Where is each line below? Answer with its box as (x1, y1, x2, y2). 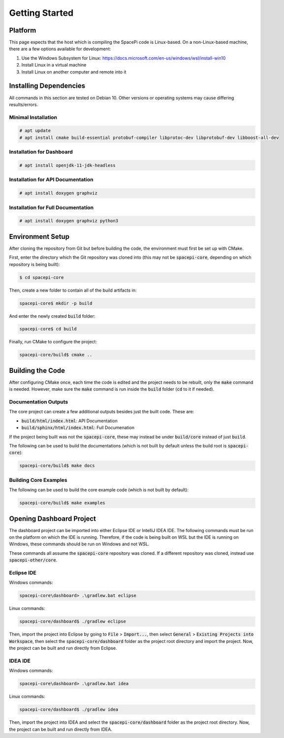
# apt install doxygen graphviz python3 (19, 218, 118, 224)
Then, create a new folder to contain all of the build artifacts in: (9, 287, 137, 293)
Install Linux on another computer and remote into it (21, 69, 126, 75)
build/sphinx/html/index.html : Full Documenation (21, 425, 135, 431)
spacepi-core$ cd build (19, 326, 77, 332)
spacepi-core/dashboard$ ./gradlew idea (19, 707, 118, 712)
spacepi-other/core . (9, 557, 58, 563)
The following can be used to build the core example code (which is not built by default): (9, 487, 189, 493)
